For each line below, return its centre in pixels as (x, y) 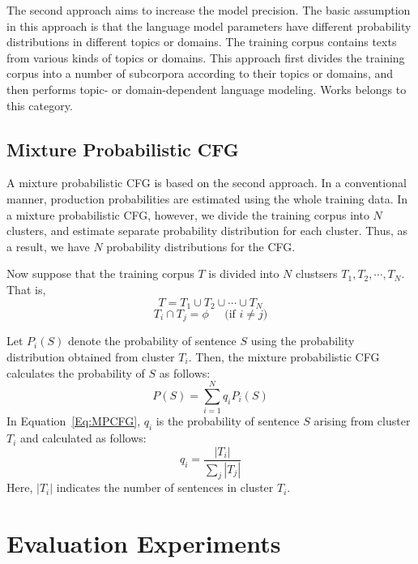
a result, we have (48, 246)
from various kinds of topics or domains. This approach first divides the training (206, 57)
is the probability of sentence (228, 421)
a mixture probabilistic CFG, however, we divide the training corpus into (188, 214)
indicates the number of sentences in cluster (165, 487)
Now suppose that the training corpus (100, 273)
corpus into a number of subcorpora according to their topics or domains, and (200, 73)
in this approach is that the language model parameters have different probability (209, 26)
